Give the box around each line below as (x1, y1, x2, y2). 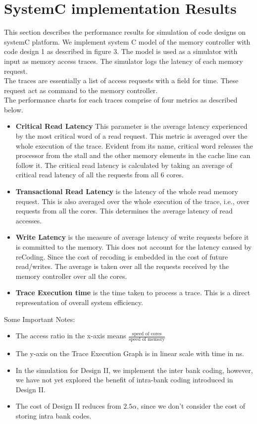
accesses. (15, 215, 42, 225)
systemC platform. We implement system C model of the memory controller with (4, 36, 251, 47)
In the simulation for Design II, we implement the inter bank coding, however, (15, 365, 253, 375)
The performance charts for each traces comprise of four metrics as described (4, 95, 238, 105)
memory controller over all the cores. (15, 270, 127, 281)
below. (4, 104, 23, 114)
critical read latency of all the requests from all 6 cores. (15, 169, 184, 180)
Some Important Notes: (4, 314, 75, 324)
